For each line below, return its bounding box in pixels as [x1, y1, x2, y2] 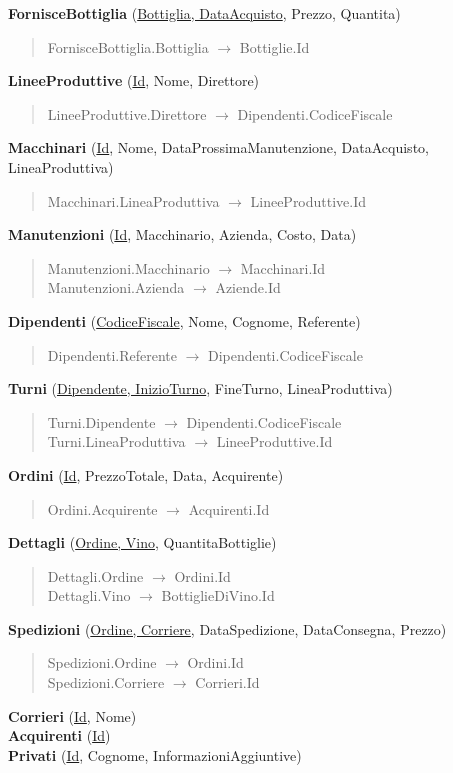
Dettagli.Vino [47, 585, 131, 606]
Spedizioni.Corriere [47, 672, 165, 693]
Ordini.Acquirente [47, 498, 158, 519]
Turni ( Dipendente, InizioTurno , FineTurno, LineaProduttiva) [8, 378, 393, 399]
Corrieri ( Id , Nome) [8, 705, 137, 726]
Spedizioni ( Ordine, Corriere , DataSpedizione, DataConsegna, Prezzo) [8, 618, 447, 639]
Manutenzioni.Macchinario [47, 257, 210, 278]
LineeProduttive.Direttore [47, 103, 207, 124]
